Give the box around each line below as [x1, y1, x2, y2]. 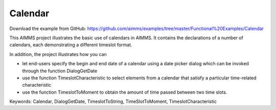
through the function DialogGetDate [22, 68, 98, 74]
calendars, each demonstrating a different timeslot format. [9, 42, 132, 48]
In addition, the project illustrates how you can [9, 51, 107, 57]
